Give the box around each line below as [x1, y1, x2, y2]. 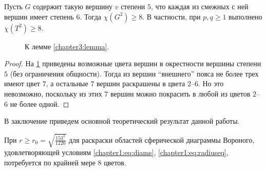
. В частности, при [142, 11, 201, 22]
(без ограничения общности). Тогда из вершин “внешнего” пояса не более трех [10, 68, 259, 79]
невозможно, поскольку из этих [4, 88, 102, 99]
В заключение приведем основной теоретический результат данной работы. [4, 116, 240, 126]
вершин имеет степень [4, 11, 74, 22]
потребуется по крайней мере [4, 157, 96, 167]
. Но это [198, 78, 224, 89]
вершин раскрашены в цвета [97, 78, 185, 89]
